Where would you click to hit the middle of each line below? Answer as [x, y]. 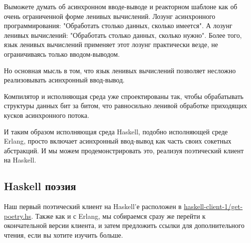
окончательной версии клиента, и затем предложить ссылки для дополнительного [124, 225]
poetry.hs [18, 216]
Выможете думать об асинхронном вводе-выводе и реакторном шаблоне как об [121, 6]
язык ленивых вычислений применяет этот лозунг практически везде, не [111, 44]
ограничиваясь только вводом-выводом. [62, 54]
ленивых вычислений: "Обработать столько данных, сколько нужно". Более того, [123, 35]
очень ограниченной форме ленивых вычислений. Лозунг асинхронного [110, 16]
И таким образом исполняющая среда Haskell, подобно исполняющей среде [116, 131]
